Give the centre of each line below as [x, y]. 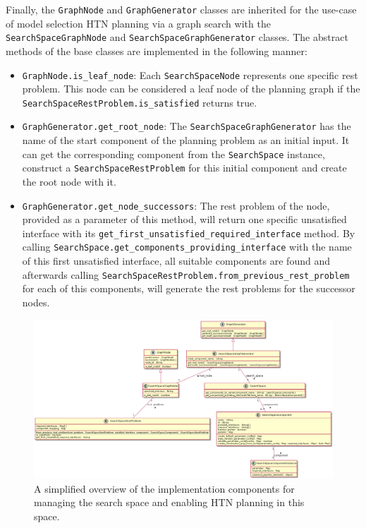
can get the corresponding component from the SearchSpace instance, [173, 154]
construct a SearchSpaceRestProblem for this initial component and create [184, 168]
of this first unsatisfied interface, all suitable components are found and [176, 261]
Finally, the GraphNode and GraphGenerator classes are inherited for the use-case [181, 9]
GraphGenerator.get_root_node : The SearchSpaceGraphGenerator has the [187, 126]
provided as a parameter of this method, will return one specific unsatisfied [184, 219]
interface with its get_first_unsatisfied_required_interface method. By [189, 233]
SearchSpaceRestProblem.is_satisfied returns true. [140, 102]
